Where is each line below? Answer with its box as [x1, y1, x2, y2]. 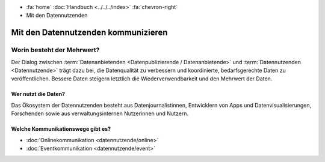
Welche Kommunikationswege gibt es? [11, 125, 111, 133]
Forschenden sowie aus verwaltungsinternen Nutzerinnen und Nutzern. [11, 110, 189, 117]
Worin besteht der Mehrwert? [11, 46, 100, 54]
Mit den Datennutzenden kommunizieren [11, 28, 168, 38]
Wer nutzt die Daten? [11, 91, 66, 98]
